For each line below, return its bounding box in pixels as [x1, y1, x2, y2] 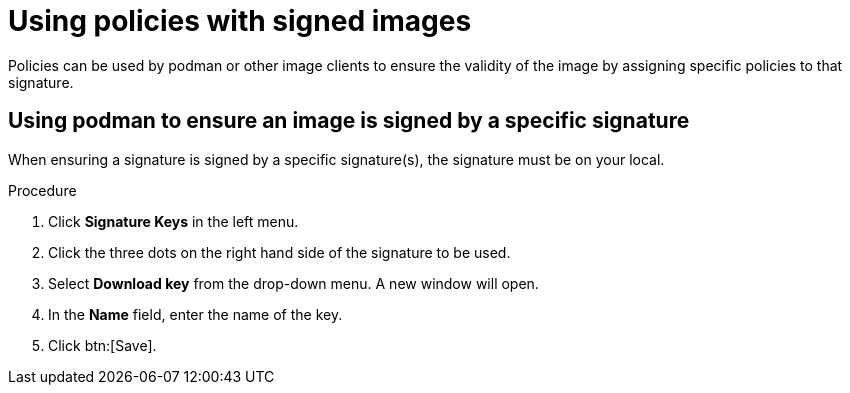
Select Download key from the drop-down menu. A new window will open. [48, 274, 539, 292]
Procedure [8, 181, 77, 199]
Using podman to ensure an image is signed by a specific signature [8, 108, 690, 134]
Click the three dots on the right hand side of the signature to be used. [48, 243, 511, 261]
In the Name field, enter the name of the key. [48, 305, 343, 323]
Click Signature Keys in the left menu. [48, 212, 299, 230]
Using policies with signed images [8, 4, 472, 38]
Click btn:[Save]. [48, 336, 157, 354]
